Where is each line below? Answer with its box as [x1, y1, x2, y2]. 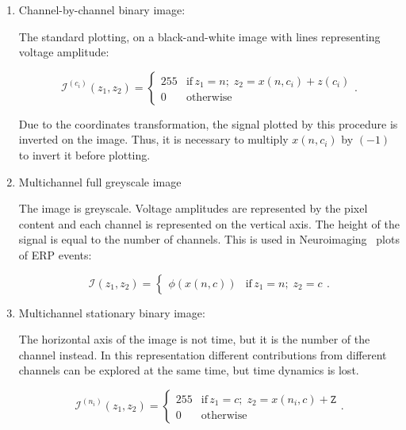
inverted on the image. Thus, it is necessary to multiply [18, 131, 289, 148]
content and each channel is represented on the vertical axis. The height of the [18, 215, 400, 232]
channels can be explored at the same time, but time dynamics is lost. [18, 362, 359, 378]
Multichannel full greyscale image [18, 173, 182, 190]
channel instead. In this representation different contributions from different [18, 346, 387, 363]
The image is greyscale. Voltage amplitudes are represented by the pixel [18, 200, 368, 217]
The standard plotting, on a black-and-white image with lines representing [18, 28, 381, 44]
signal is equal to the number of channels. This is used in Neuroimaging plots [18, 231, 400, 248]
